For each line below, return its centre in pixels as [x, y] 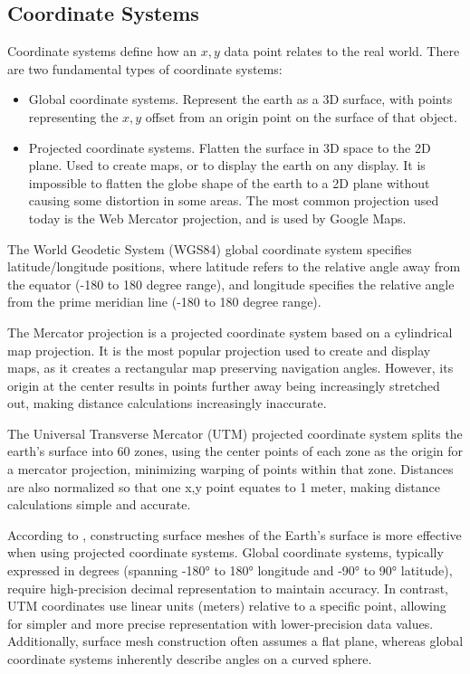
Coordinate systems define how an [102, 51]
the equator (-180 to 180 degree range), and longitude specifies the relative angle [231, 284]
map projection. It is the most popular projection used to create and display [219, 350]
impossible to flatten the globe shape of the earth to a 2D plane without [229, 182]
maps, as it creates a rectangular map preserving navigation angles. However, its [230, 368]
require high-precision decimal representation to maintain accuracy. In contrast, [228, 588]
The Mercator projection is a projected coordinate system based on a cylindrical [230, 332]
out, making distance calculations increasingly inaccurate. [167, 403]
